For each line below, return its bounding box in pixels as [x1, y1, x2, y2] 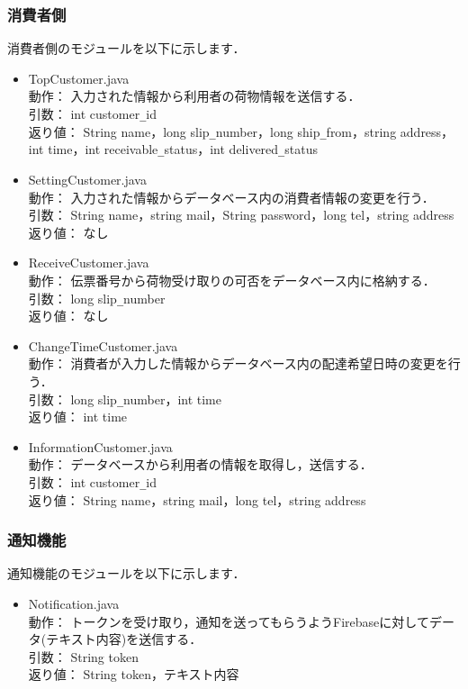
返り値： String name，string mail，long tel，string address [28, 490, 366, 509]
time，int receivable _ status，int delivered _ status [48, 140, 318, 159]
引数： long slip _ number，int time [28, 389, 221, 408]
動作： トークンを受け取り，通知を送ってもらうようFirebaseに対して [28, 612, 429, 630]
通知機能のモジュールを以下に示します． [7, 564, 246, 583]
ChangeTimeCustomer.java [28, 336, 178, 355]
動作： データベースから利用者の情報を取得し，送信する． [28, 455, 373, 474]
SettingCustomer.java [28, 169, 147, 188]
